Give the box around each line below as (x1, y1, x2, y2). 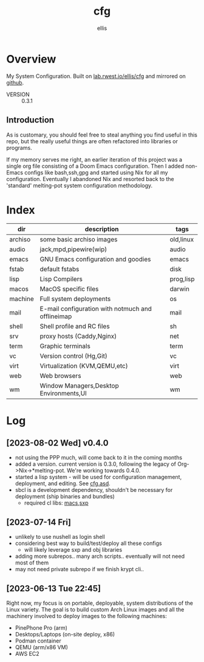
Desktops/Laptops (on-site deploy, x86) (15, 631, 115, 638)
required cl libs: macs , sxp (24, 499, 89, 507)
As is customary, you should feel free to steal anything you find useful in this (6, 131, 197, 138)
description (84, 225, 119, 233)
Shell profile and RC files (39, 322, 110, 330)
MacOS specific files (39, 285, 99, 293)
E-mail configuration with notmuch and (39, 305, 152, 313)
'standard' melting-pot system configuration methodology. (6, 182, 153, 189)
